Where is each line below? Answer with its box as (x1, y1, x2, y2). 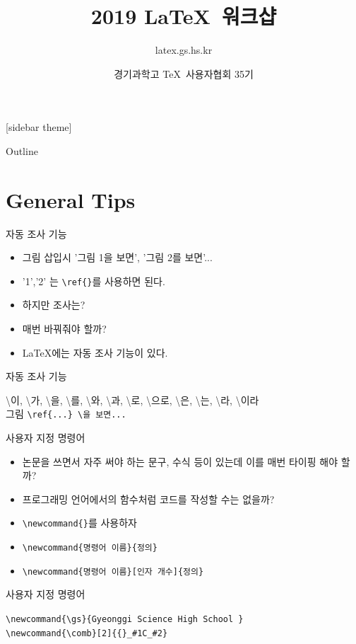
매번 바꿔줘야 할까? (22, 321, 107, 336)
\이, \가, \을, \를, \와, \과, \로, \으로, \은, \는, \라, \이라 (6, 392, 259, 407)
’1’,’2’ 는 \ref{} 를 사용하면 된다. (22, 273, 165, 288)
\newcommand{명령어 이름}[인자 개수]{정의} (22, 566, 204, 577)
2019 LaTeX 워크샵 (90, 1, 277, 30)
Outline (6, 143, 38, 158)
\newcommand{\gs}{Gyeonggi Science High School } (6, 614, 244, 625)
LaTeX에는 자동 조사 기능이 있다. (22, 345, 168, 360)
